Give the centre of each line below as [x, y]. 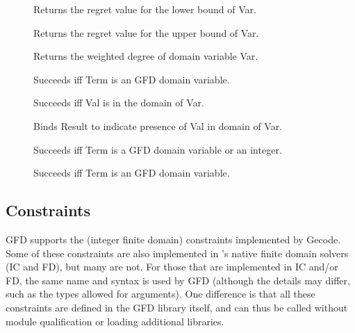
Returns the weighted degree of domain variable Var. [146, 56]
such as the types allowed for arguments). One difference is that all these [160, 294]
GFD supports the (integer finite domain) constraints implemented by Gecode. [173, 239]
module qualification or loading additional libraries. [115, 321]
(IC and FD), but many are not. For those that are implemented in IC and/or [172, 267]
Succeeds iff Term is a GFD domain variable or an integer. [158, 149]
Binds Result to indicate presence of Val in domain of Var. [158, 125]
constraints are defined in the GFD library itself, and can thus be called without [177, 307]
